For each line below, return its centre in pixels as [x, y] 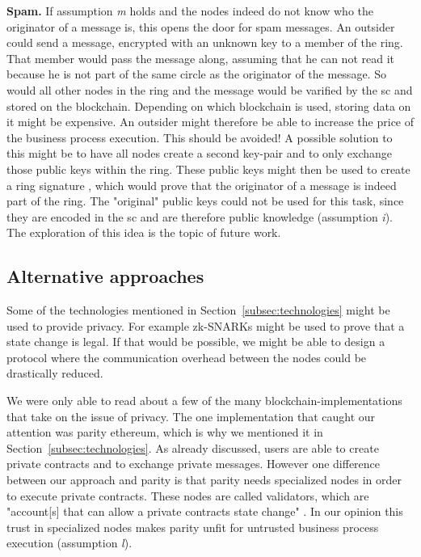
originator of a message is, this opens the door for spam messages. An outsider [201, 26]
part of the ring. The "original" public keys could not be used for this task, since [205, 201]
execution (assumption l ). [69, 543]
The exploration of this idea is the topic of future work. [144, 232]
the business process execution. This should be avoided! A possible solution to [200, 137]
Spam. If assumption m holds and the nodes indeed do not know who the [190, 11]
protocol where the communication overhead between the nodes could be [187, 357]
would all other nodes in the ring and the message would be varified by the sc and [210, 89]
